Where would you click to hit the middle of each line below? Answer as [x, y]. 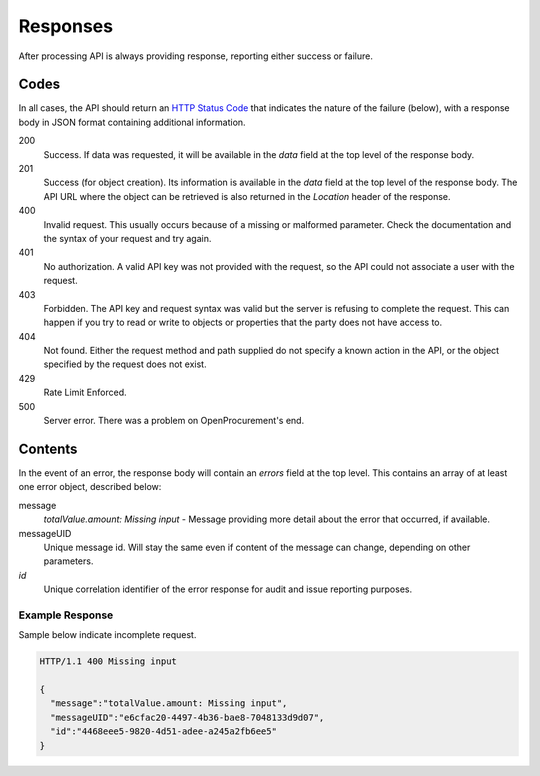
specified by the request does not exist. [125, 364]
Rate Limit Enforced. [85, 392]
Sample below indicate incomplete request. [107, 635]
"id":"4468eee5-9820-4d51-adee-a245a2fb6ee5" [163, 731]
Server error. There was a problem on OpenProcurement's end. [174, 421]
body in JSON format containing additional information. [132, 122]
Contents [48, 448]
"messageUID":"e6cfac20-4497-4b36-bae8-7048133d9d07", [187, 717]
